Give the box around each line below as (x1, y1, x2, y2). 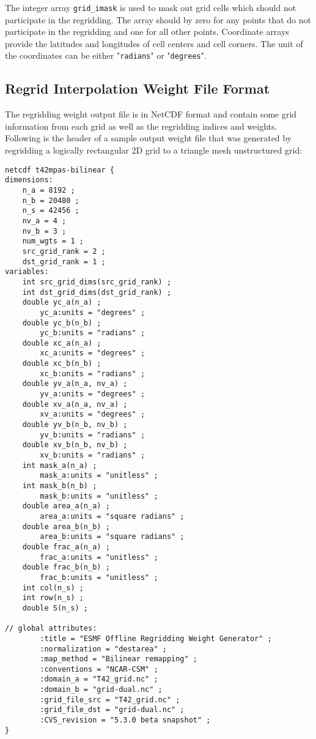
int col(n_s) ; (22, 583, 84, 592)
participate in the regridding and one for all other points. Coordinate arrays (5, 25, 289, 38)
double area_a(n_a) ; (22, 502, 110, 511)
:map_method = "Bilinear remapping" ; (40, 655, 197, 664)
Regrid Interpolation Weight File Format (5, 79, 270, 98)
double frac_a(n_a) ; (22, 542, 110, 551)
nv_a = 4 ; (22, 216, 67, 225)
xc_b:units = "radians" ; (40, 369, 145, 378)
